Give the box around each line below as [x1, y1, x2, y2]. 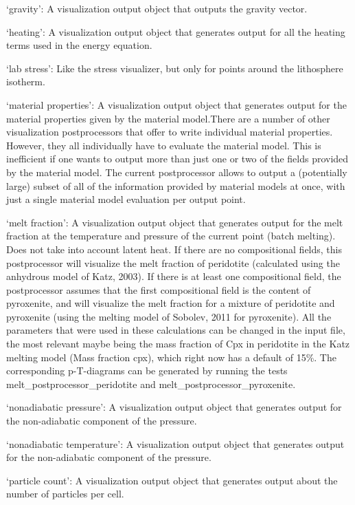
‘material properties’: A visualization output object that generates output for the [6, 97, 347, 111]
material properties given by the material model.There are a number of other [6, 111, 330, 125]
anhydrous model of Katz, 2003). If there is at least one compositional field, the [6, 269, 341, 283]
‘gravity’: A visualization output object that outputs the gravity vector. [6, 1, 308, 15]
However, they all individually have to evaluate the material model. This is [6, 138, 321, 152]
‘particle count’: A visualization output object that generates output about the [6, 473, 338, 487]
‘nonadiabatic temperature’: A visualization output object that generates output [6, 436, 345, 451]
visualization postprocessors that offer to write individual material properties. [6, 125, 333, 139]
